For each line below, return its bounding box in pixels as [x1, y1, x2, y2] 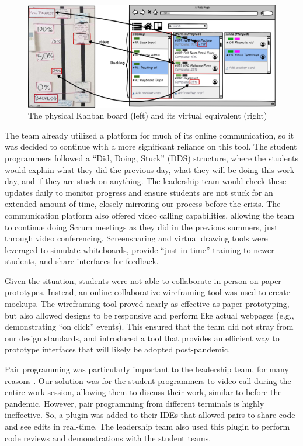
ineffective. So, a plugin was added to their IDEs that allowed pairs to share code [5, 409, 295, 421]
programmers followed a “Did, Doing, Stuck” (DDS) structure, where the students [5, 151, 298, 164]
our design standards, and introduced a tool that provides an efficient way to [5, 331, 280, 344]
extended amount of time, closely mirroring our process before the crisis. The [5, 198, 281, 210]
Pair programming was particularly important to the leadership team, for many [5, 363, 289, 375]
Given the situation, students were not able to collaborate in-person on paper [5, 274, 281, 286]
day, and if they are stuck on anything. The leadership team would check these [5, 175, 287, 187]
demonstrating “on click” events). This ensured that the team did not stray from [5, 320, 294, 333]
